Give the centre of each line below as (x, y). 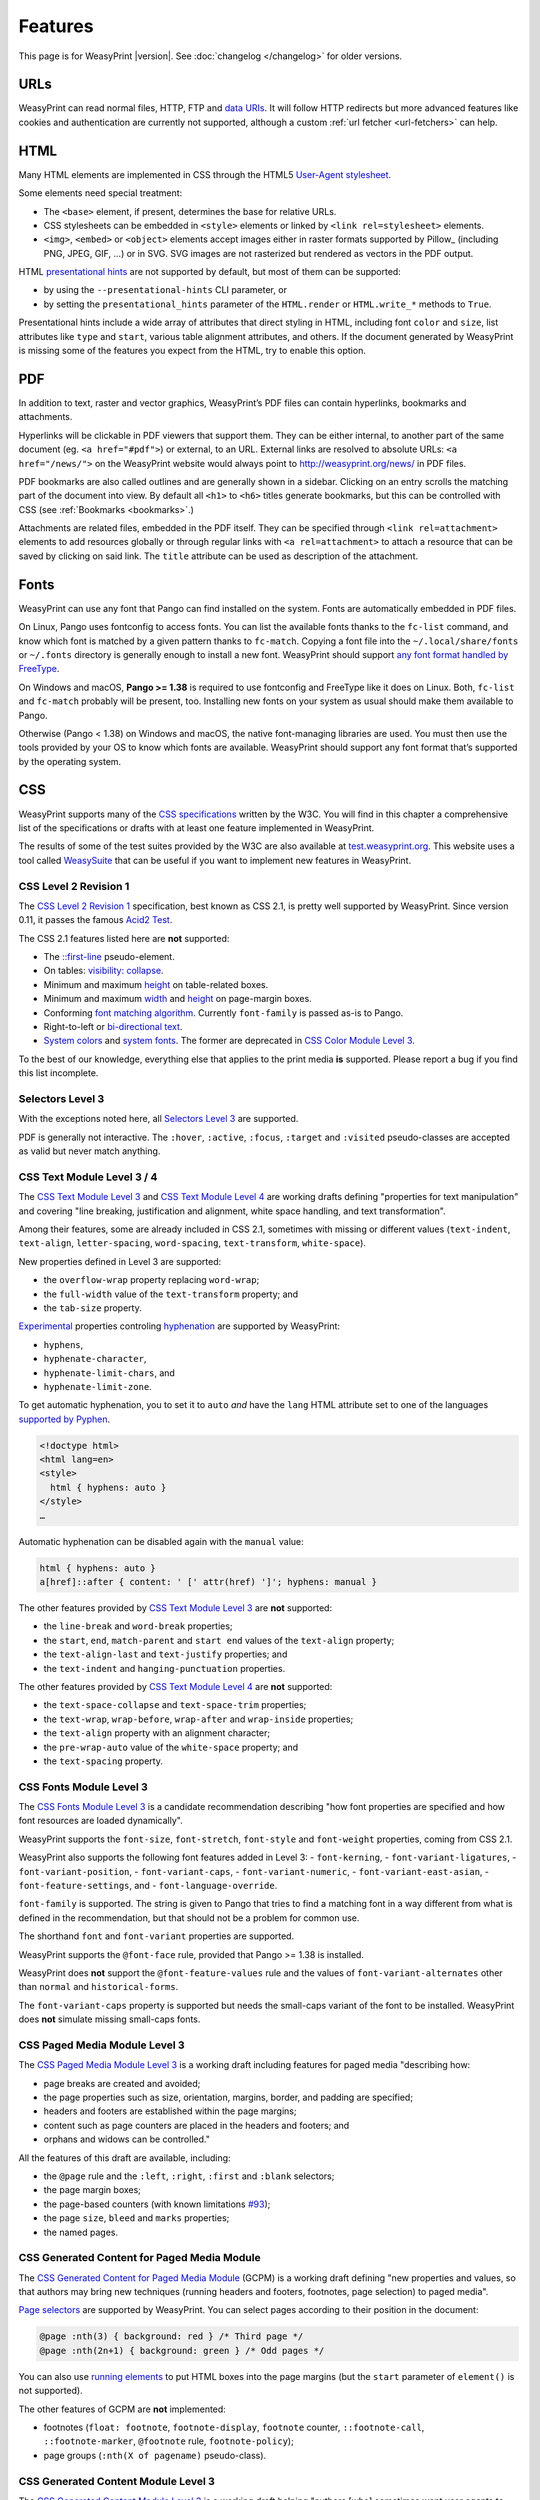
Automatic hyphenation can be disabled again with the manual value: (161, 1541)
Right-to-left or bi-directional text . (113, 1027)
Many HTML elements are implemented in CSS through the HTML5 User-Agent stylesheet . (205, 174)
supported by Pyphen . (64, 1419)
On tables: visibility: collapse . (103, 971)
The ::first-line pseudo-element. (109, 957)
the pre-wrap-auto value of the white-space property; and (171, 1747)
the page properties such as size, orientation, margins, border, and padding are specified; (228, 2097)
